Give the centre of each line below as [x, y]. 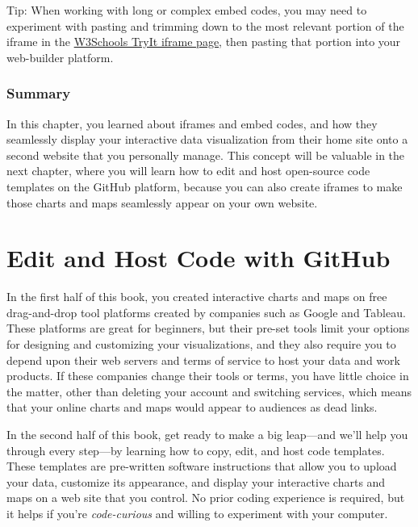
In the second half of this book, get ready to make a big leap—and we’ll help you [207, 435]
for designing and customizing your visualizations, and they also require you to [201, 344]
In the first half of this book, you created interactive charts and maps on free [197, 297]
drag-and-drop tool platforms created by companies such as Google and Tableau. [206, 312]
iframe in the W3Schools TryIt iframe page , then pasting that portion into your [204, 42]
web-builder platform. [60, 57]
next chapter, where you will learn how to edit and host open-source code [188, 171]
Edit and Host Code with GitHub [199, 258]
